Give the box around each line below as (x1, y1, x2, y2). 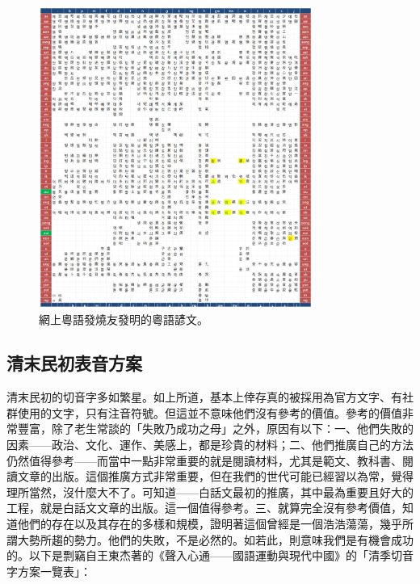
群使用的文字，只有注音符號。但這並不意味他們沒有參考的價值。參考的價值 (6, 404, 402, 421)
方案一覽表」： (17, 562, 91, 579)
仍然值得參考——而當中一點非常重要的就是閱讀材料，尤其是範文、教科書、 (6, 452, 402, 468)
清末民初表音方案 (6, 351, 142, 376)
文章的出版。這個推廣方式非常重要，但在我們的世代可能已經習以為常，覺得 (17, 468, 414, 485)
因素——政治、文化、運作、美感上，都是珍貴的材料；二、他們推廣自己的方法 (6, 436, 414, 453)
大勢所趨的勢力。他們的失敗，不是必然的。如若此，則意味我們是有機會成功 (17, 531, 414, 548)
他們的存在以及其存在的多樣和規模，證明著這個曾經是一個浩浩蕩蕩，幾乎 (17, 515, 402, 531)
